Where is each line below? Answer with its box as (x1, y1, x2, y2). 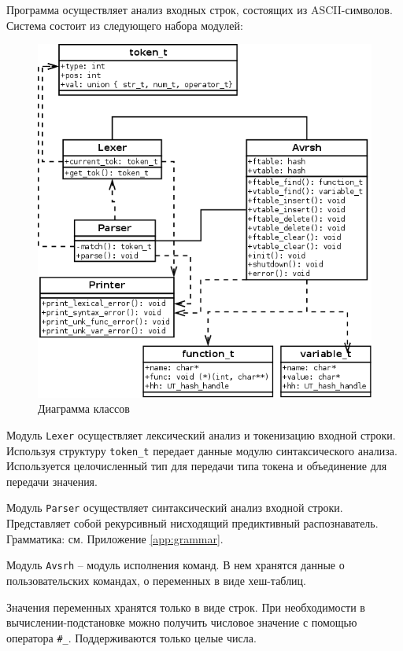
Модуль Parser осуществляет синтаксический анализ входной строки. (6, 499, 343, 516)
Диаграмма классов (38, 400, 130, 417)
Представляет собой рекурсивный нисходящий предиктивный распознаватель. (6, 515, 379, 531)
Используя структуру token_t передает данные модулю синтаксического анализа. (6, 442, 397, 458)
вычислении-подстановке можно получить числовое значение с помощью (6, 614, 357, 631)
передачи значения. (6, 473, 98, 489)
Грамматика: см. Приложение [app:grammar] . (6, 530, 224, 546)
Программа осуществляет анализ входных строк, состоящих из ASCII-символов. (6, 2, 393, 17)
